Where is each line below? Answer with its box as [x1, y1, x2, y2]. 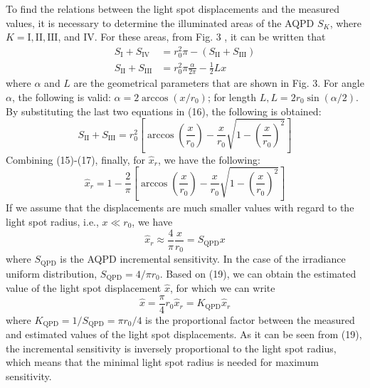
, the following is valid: [11, 90, 111, 105]
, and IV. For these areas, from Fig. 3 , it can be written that [58, 29, 326, 44]
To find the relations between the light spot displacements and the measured [6, 1, 340, 16]
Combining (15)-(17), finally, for [6, 152, 146, 167]
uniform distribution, [6, 266, 97, 280]
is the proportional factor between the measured [145, 312, 355, 327]
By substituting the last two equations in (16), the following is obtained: [6, 103, 322, 118]
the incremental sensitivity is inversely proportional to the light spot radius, [6, 340, 337, 355]
